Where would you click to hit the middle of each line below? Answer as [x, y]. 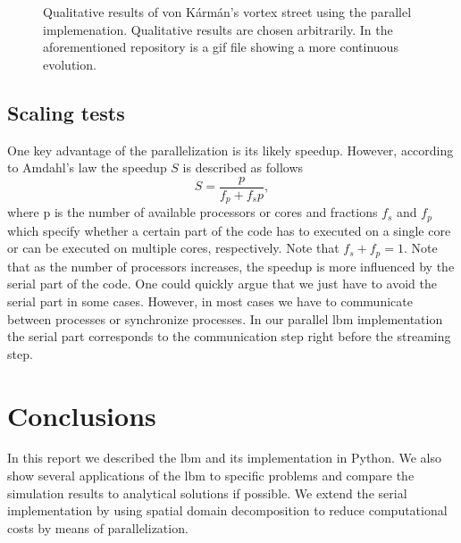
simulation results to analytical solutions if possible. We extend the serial [207, 493]
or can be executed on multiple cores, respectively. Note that [173, 248]
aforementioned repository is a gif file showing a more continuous [221, 47]
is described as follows [243, 167]
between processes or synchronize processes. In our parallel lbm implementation [225, 318]
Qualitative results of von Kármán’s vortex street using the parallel [227, 12]
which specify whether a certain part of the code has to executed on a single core [229, 230]
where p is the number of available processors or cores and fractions [193, 212]
